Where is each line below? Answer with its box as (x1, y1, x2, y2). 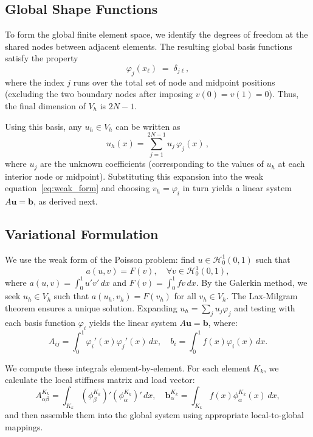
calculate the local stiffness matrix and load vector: (5, 373, 195, 386)
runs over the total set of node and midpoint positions (73, 75, 275, 88)
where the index (5, 75, 64, 88)
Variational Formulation (5, 225, 159, 243)
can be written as (115, 120, 181, 132)
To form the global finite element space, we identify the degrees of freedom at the (5, 28, 308, 41)
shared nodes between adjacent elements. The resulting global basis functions (5, 39, 292, 52)
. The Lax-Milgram (226, 290, 298, 302)
